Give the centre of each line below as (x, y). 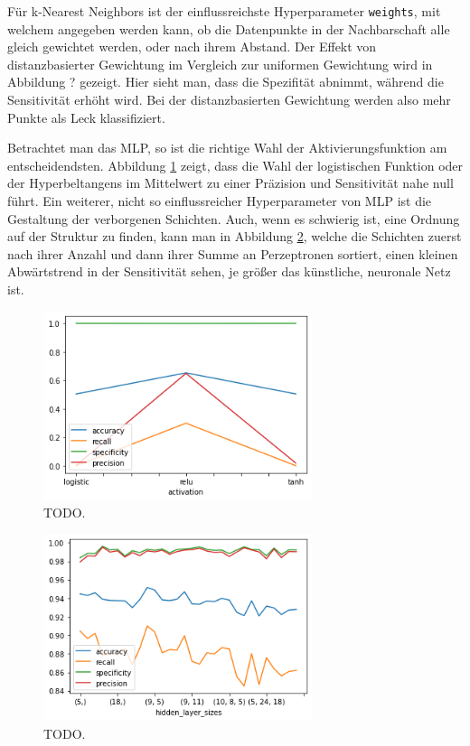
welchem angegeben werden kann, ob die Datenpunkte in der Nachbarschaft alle (229, 28)
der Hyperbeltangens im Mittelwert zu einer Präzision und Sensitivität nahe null (230, 183)
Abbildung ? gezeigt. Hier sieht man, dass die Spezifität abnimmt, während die (226, 82)
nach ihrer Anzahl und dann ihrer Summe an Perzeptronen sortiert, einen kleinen (233, 253)
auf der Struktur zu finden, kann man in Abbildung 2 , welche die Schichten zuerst (235, 236)
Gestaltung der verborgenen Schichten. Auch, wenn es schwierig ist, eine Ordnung (234, 218)
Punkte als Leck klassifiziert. (86, 117)
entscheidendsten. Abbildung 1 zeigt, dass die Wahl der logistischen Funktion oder (235, 165)
